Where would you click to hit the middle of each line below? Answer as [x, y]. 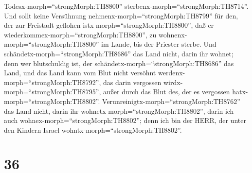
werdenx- [171, 73]
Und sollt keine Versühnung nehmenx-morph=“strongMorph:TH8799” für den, [121, 15]
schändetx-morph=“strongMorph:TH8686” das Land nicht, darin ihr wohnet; [119, 53]
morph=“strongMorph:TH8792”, [53, 82]
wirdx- [173, 82]
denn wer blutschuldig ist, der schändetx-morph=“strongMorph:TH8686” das [119, 63]
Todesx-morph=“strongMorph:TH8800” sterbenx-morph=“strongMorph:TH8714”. [126, 6]
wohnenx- [173, 34]
